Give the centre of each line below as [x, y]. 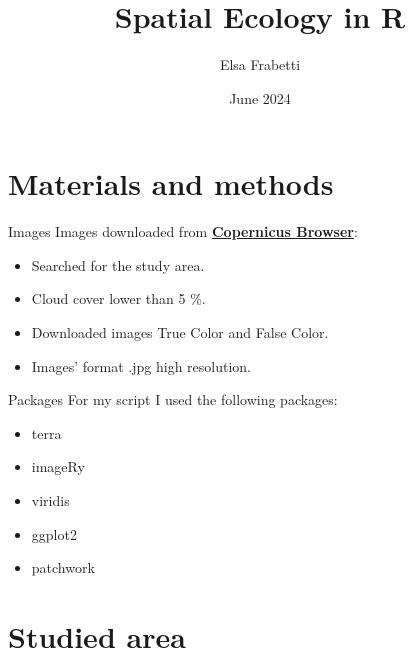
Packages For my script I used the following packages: [173, 399]
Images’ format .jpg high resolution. [141, 365]
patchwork [63, 567]
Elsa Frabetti [260, 64]
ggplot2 [54, 533]
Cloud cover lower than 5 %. [118, 298]
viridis [50, 500]
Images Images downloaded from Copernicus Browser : [183, 231]
